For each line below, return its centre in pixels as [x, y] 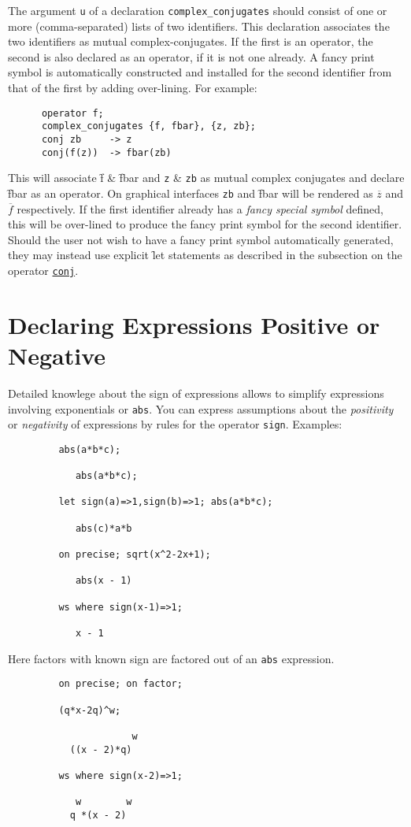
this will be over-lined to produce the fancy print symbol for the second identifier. [205, 224]
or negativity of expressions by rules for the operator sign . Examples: [175, 424]
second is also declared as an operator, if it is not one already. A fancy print [191, 56]
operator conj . [43, 270]
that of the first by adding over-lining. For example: [133, 88]
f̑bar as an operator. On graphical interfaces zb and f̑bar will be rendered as [191, 193]
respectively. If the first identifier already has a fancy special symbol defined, [200, 208]
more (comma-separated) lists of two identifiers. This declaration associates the [199, 26]
